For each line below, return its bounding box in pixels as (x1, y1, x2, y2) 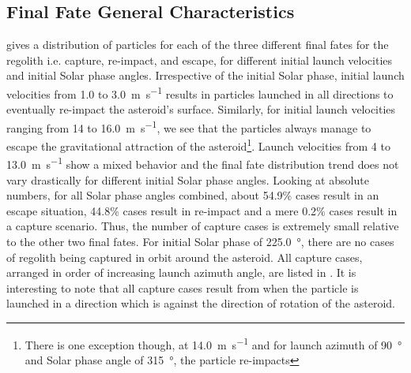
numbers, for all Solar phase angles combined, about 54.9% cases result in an (6, 187, 379, 203)
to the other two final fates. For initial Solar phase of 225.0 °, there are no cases (6, 233, 394, 249)
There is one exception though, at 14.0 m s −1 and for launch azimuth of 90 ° (25, 334, 402, 352)
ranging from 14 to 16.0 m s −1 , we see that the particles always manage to (6, 117, 371, 136)
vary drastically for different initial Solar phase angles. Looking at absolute (6, 171, 369, 188)
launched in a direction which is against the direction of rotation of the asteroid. (6, 295, 395, 311)
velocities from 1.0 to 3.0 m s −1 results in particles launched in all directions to (6, 83, 394, 102)
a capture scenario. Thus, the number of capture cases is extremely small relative (6, 218, 399, 234)
